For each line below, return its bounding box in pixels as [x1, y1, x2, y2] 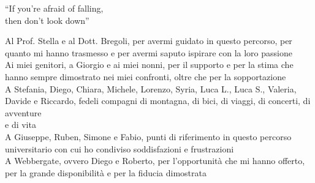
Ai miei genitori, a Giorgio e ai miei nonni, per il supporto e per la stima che [5, 58, 294, 71]
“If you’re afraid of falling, [5, 2, 104, 14]
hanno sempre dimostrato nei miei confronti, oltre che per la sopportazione [5, 70, 286, 83]
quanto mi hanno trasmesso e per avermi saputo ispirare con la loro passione [5, 46, 292, 59]
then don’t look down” [5, 13, 89, 26]
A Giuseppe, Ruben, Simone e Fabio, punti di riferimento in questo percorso [5, 130, 292, 143]
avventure [5, 106, 42, 119]
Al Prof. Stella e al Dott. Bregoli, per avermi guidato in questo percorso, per [5, 34, 292, 47]
